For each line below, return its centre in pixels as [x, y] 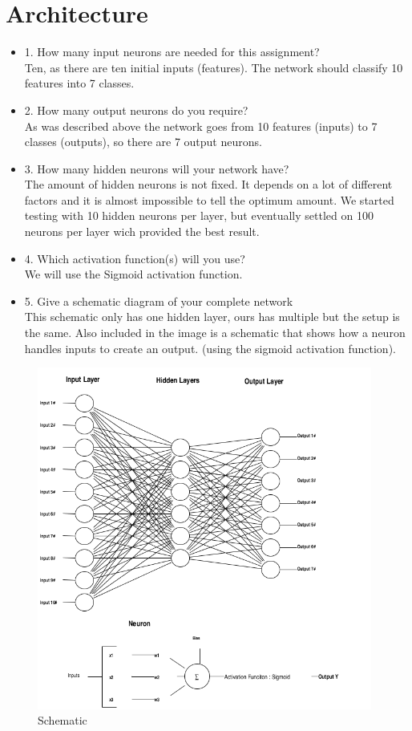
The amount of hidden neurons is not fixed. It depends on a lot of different [208, 184]
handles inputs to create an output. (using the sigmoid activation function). [210, 348]
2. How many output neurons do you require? [136, 110]
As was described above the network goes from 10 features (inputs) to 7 [201, 126]
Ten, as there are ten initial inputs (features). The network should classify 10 [214, 67]
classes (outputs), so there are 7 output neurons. [143, 142]
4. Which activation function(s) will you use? [135, 258]
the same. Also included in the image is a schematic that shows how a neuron [215, 333]
